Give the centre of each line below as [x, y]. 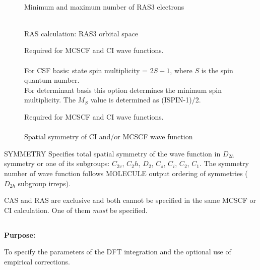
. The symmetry [224, 163]
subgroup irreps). [44, 183]
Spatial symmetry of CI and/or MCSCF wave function [109, 137]
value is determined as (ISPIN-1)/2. [146, 100]
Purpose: [20, 234]
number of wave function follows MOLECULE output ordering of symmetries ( [126, 173]
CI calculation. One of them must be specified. [76, 210]
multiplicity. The [50, 100]
